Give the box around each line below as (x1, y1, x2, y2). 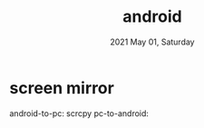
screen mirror (9, 77, 115, 98)
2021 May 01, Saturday (110, 36, 195, 47)
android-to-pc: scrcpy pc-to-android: (9, 107, 150, 119)
